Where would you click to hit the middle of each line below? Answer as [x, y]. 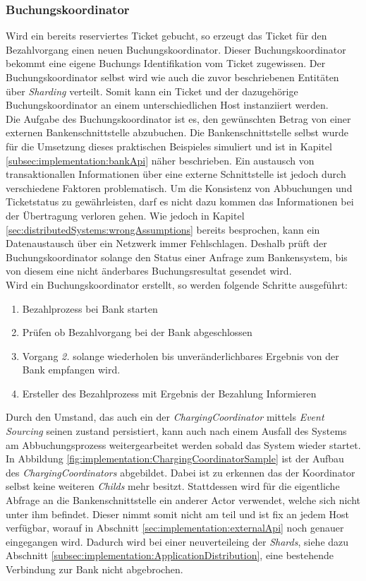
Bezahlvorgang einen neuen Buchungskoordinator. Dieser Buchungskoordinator [176, 49]
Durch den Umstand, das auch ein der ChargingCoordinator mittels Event [165, 417]
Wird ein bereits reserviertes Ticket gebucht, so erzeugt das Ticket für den [166, 36]
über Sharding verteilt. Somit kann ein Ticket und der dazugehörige [152, 91]
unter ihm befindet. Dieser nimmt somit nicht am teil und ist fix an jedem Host [178, 514]
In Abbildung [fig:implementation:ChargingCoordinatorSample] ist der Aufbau [175, 459]
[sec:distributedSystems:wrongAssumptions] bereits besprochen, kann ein [163, 229]
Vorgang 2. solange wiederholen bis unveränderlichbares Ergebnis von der [181, 355]
